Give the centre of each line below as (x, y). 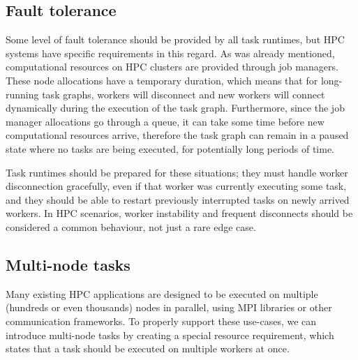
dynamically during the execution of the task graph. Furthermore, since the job (175, 108)
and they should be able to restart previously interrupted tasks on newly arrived (178, 199)
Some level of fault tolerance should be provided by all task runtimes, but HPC (175, 39)
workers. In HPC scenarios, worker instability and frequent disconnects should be (179, 213)
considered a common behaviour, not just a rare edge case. (131, 226)
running (22, 94)
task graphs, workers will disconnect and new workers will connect (184, 94)
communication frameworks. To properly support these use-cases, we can (161, 321)
